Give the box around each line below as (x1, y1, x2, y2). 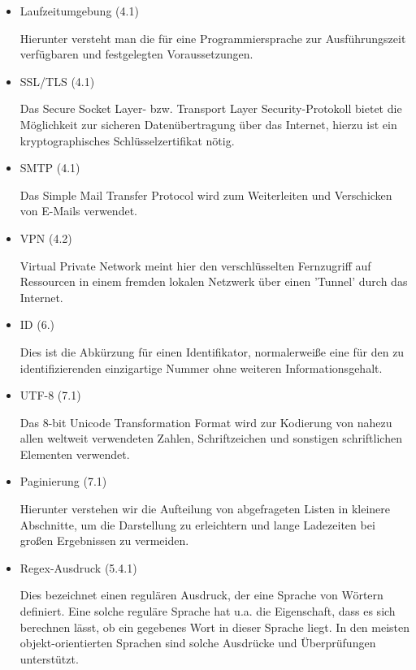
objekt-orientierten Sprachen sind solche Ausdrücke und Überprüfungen (19, 634, 376, 651)
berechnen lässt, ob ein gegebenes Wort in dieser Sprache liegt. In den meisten (19, 618, 410, 635)
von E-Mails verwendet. (19, 202, 137, 219)
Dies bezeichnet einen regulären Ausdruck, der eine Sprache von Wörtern (19, 586, 383, 603)
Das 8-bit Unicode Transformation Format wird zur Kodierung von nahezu (19, 413, 392, 430)
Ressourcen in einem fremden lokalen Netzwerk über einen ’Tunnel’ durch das (19, 273, 408, 290)
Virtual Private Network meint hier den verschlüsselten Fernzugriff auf (19, 257, 371, 274)
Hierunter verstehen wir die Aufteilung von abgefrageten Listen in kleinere (19, 500, 391, 517)
